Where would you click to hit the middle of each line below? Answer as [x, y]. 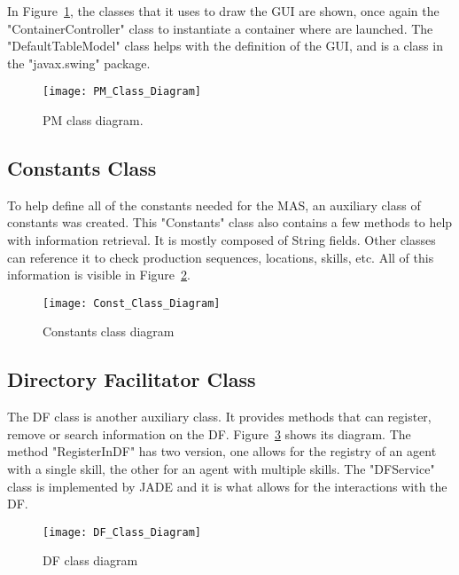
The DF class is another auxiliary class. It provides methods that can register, [219, 417]
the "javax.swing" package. [79, 63]
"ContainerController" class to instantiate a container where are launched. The [220, 28]
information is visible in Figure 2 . [99, 275]
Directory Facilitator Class [132, 379]
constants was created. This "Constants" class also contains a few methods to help [230, 222]
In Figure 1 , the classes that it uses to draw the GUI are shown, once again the [223, 11]
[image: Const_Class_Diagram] [132, 303]
